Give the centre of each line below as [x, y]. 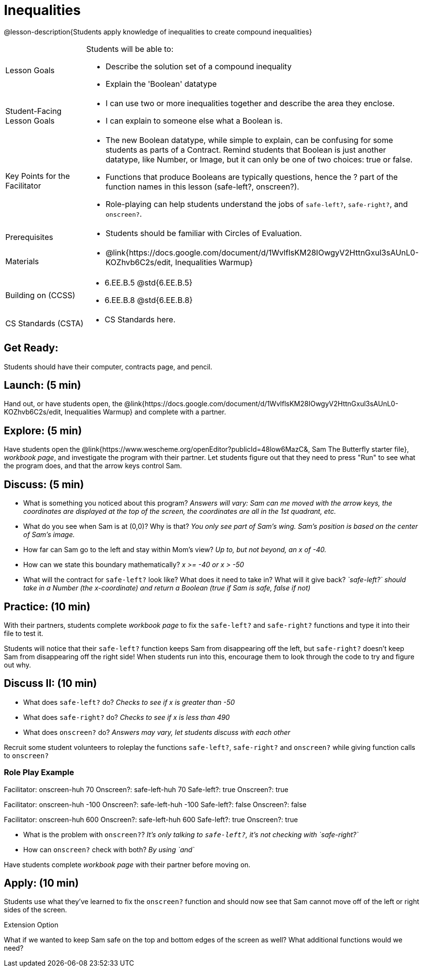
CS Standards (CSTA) [45, 323]
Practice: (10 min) [47, 606]
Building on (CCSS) [40, 295]
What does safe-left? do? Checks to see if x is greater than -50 [129, 702]
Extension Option [31, 925]
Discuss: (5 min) [44, 484]
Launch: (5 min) [43, 385]
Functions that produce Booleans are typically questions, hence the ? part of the [252, 177]
